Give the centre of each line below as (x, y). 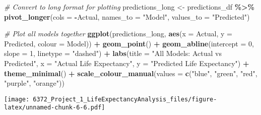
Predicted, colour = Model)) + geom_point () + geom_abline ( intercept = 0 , (129, 43)
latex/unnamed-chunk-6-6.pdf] (55, 108)
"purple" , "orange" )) (34, 83)
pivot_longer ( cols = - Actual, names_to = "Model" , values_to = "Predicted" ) (127, 16)
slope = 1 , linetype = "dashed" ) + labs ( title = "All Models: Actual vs (113, 53)
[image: (17, 99)
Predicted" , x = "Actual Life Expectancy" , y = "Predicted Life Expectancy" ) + (127, 63)
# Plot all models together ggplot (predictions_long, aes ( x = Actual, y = (118, 34)
